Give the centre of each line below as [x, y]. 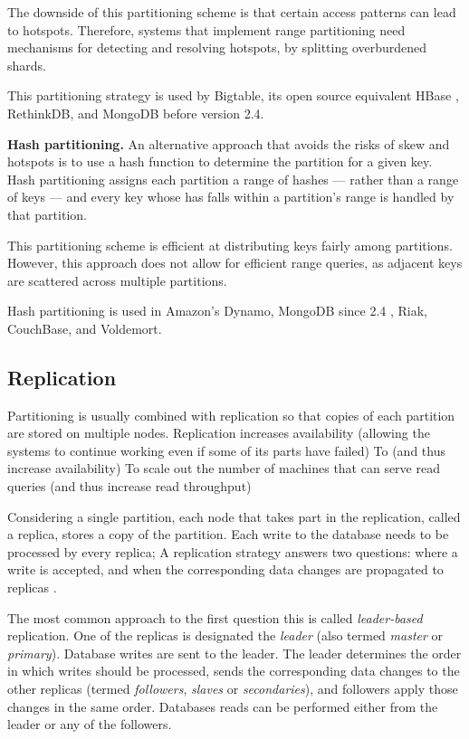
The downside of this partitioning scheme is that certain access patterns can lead [232, 12]
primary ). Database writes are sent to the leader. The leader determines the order [234, 653]
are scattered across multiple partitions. [117, 280]
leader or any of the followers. [90, 724]
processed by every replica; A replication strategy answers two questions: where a [233, 551]
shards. [27, 65]
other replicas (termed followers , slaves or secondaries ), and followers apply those [233, 689]
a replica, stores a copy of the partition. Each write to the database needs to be [228, 534]
